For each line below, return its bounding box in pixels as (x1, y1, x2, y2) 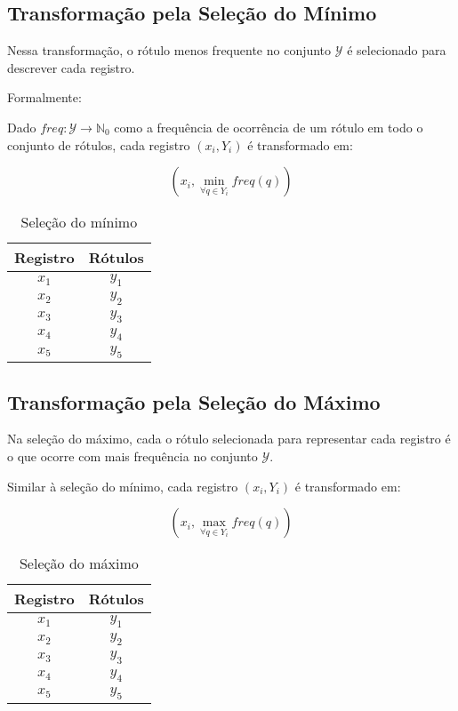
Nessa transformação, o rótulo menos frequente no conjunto (7, 41, 332, 60)
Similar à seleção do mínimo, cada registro (7, 476, 238, 495)
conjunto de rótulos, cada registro (7, 135, 190, 154)
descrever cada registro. (7, 58, 135, 76)
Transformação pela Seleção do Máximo (7, 387, 381, 415)
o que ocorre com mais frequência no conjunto (7, 446, 258, 465)
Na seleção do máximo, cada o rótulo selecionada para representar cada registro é (7, 429, 451, 448)
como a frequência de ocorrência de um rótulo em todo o (114, 117, 423, 136)
